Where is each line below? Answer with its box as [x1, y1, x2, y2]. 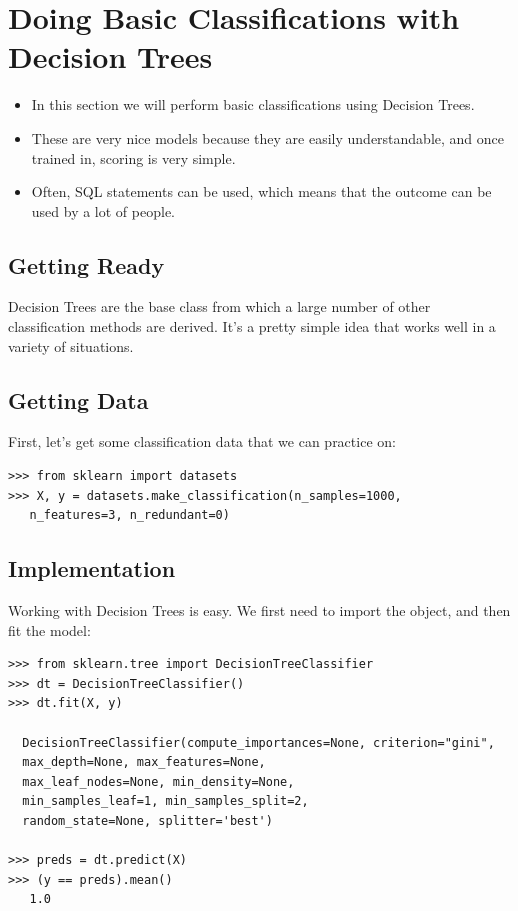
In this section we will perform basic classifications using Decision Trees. [31, 94, 475, 115]
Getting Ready [8, 249, 165, 280]
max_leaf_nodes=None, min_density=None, [22, 774, 295, 789]
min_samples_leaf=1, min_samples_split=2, [22, 794, 309, 809]
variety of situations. [8, 335, 134, 356]
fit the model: [8, 619, 91, 640]
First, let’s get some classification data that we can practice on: [8, 431, 396, 452]
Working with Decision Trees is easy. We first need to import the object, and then [8, 600, 511, 621]
